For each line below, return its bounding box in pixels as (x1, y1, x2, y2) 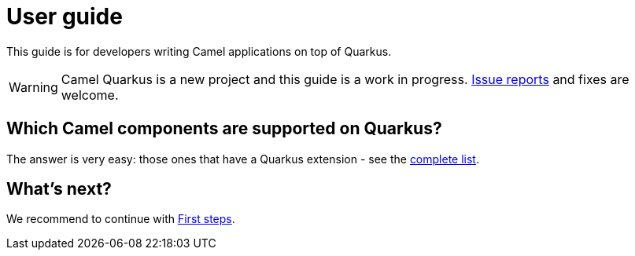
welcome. (61, 86, 119, 103)
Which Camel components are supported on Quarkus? (6, 119, 442, 139)
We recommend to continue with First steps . (6, 212, 235, 226)
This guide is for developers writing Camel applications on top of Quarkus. (6, 44, 392, 58)
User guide (6, 3, 123, 30)
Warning (9, 79, 58, 95)
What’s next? (6, 179, 112, 199)
